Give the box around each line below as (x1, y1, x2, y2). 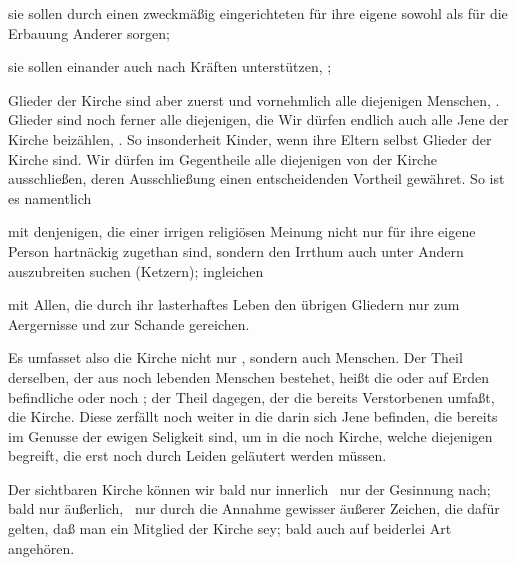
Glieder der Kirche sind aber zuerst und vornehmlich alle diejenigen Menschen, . (8, 89, 500, 110)
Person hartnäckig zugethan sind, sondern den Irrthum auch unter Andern (8, 240, 464, 261)
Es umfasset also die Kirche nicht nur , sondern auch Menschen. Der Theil (8, 347, 463, 368)
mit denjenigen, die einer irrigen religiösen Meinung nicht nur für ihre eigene (8, 221, 476, 242)
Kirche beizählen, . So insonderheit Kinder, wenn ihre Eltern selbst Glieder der (8, 128, 492, 149)
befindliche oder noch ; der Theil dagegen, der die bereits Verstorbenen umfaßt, (8, 386, 495, 407)
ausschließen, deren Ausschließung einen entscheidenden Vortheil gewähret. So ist (8, 168, 505, 189)
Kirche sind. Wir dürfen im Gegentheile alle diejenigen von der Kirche (8, 148, 437, 169)
